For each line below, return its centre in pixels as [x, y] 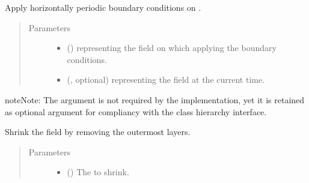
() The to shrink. [98, 172]
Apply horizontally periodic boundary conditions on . [103, 7]
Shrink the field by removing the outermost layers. [98, 132]
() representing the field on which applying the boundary [172, 48]
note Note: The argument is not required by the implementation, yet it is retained [155, 99]
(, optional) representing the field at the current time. [166, 79]
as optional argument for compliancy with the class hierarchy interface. [136, 111]
